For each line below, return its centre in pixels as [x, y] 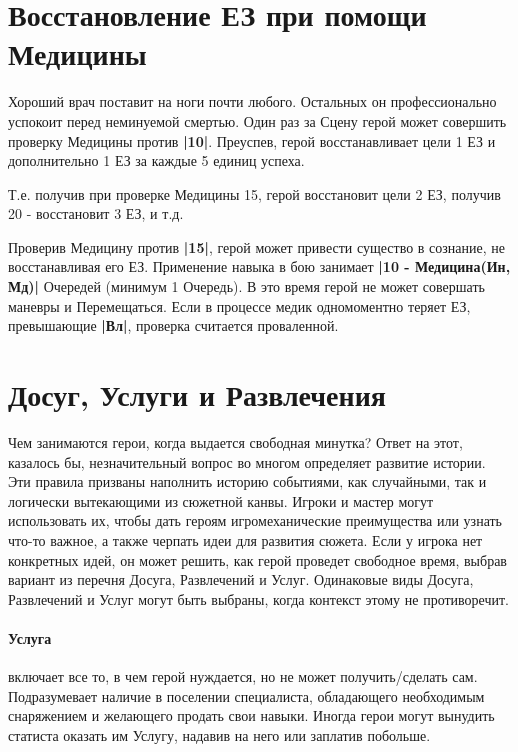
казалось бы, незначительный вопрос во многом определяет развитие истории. [247, 461]
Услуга [30, 637]
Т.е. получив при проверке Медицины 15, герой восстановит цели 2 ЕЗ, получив [254, 193]
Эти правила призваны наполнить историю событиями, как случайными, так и [247, 481]
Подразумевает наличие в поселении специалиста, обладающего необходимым [246, 695]
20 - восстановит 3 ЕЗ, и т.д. [96, 213]
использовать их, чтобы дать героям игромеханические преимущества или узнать [255, 520]
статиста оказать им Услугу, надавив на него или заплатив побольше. [219, 734]
